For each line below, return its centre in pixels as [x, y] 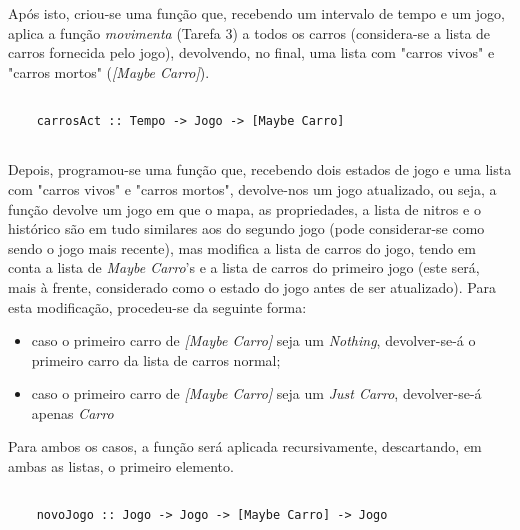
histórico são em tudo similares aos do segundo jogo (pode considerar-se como [246, 228]
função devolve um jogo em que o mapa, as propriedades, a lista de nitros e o [244, 208]
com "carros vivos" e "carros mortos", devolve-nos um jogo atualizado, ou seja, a [252, 188]
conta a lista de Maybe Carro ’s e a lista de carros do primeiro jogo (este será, [244, 267]
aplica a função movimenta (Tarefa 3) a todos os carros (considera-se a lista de [249, 32]
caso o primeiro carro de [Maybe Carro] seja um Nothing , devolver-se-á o [253, 340]
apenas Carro [72, 412]
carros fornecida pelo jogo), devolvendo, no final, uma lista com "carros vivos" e [251, 52]
